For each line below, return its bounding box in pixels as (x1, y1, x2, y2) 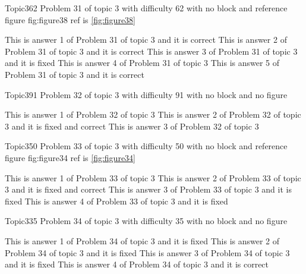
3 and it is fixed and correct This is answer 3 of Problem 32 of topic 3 (5, 119, 259, 132)
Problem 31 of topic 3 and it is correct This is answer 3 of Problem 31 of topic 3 (5, 45, 298, 57)
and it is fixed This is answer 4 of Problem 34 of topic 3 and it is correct (5, 258, 269, 270)
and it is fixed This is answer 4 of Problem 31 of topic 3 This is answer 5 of (5, 56, 280, 69)
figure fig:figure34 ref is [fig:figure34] (5, 151, 135, 163)
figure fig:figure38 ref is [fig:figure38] (5, 13, 135, 26)
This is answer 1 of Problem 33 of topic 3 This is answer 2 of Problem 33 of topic (5, 171, 301, 184)
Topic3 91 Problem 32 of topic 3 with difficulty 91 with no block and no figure (5, 88, 288, 100)
